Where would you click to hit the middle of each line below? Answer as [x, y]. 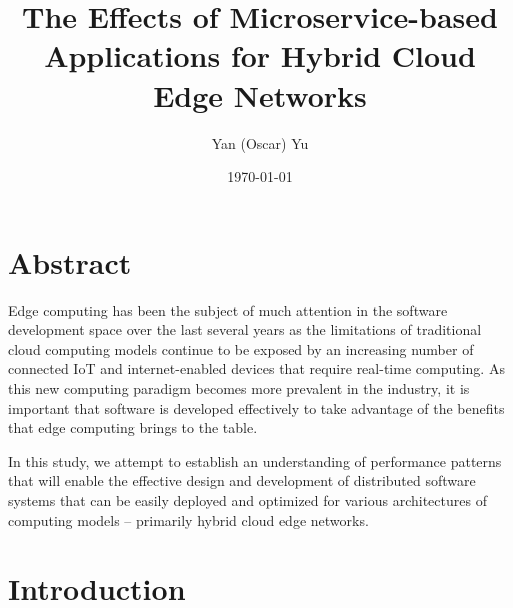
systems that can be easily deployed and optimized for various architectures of [247, 499]
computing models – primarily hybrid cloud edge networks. [188, 519]
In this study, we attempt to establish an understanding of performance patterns [255, 460]
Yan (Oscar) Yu [260, 142]
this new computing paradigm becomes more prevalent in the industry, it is [239, 388]
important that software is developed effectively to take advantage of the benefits [256, 407]
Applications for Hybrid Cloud [260, 55]
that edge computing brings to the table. [133, 427]
